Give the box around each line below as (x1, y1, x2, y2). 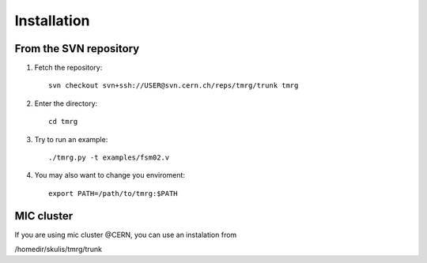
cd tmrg (48, 117, 78, 126)
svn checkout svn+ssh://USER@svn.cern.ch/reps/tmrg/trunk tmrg (48, 81, 299, 90)
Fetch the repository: (34, 63, 103, 73)
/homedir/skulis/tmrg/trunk (14, 245, 103, 254)
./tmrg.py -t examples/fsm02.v (48, 153, 170, 162)
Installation (14, 12, 90, 29)
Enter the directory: (34, 99, 98, 108)
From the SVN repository (14, 42, 140, 55)
